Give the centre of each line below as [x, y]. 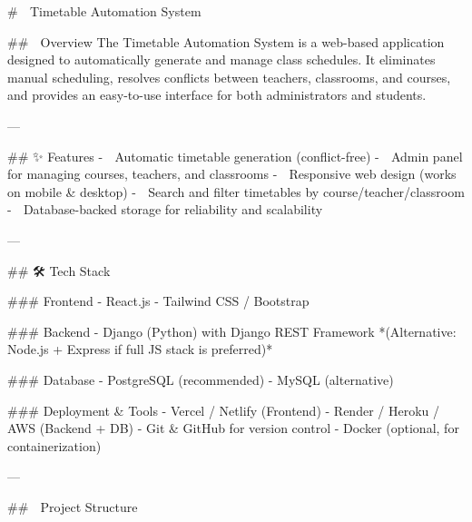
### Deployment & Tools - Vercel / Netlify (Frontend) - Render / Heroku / [223, 410]
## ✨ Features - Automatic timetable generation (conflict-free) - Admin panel [235, 156]
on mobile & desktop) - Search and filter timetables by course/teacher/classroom [236, 191]
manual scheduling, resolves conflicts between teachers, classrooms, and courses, [229, 77]
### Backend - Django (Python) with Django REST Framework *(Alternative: [232, 331]
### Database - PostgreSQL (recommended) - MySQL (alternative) [201, 379]
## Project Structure [73, 506]
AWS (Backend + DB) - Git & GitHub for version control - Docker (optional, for [233, 428]
